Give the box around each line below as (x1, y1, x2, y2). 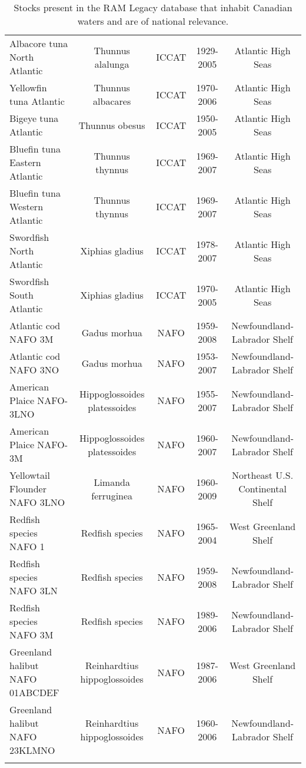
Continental (238, 482, 287, 495)
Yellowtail (9, 468, 50, 482)
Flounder (9, 482, 46, 495)
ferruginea (91, 488, 133, 502)
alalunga (94, 57, 129, 71)
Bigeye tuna (9, 111, 59, 125)
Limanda (94, 475, 130, 489)
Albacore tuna (9, 37, 68, 50)
